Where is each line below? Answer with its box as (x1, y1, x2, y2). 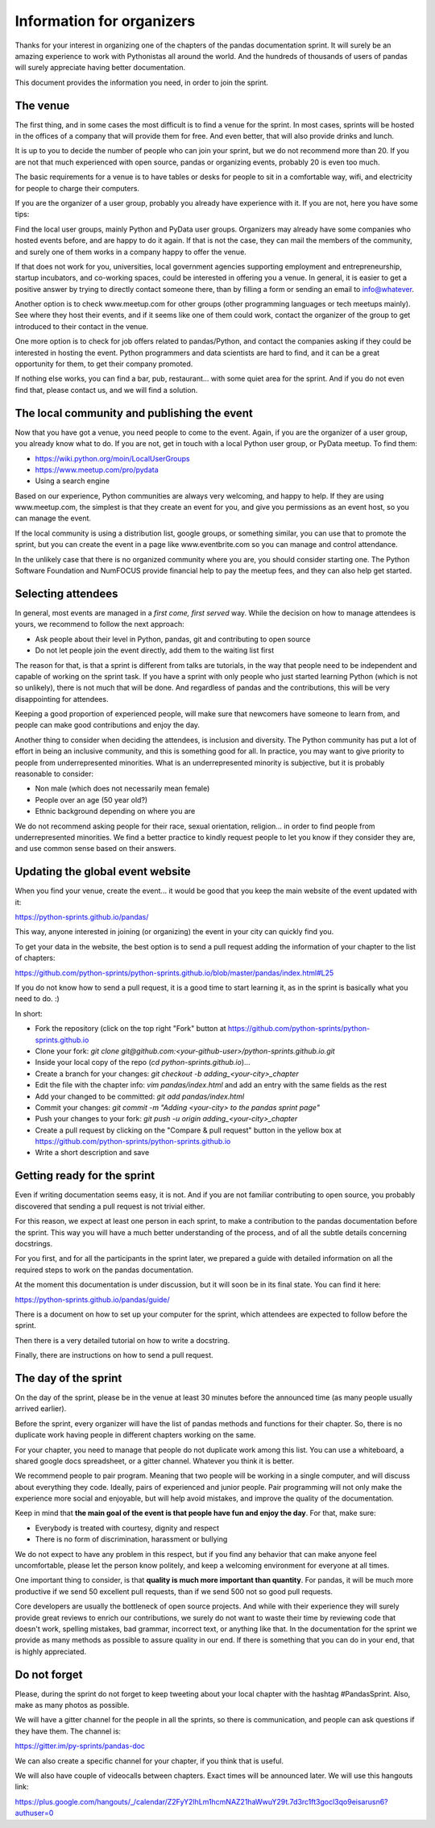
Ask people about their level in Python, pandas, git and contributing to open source (35, 634, 311, 644)
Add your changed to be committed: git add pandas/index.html (35, 1091, 245, 1101)
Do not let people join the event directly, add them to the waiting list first (35, 645, 274, 655)
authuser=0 (14, 1808, 54, 1818)
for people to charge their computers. (14, 183, 140, 193)
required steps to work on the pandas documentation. (14, 1265, 193, 1275)
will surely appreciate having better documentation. (14, 63, 185, 73)
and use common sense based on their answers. (14, 844, 176, 853)
